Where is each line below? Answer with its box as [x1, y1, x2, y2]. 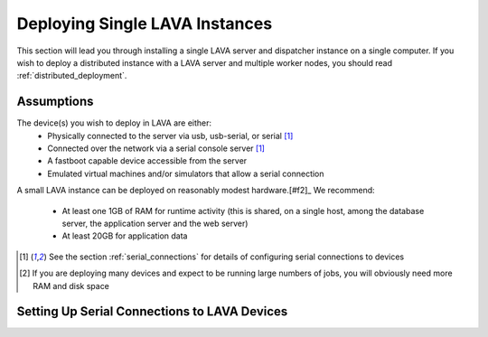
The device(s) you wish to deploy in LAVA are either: [16, 117, 212, 128]
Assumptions [16, 94, 94, 109]
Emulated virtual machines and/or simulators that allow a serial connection [47, 168, 324, 179]
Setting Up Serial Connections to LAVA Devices [16, 304, 288, 320]
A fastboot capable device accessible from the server [47, 155, 248, 166]
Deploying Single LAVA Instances [16, 14, 273, 33]
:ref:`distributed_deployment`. [16, 70, 127, 81]
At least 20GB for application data [61, 230, 188, 241]
